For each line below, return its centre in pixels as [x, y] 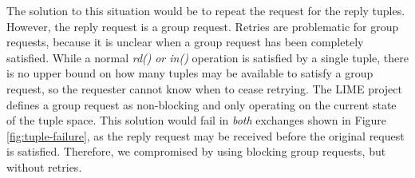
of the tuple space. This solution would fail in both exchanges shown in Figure [197, 120]
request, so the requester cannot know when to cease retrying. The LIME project [204, 88]
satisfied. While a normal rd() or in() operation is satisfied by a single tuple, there [207, 57]
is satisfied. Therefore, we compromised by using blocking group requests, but [196, 151]
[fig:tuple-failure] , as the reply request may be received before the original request [206, 135]
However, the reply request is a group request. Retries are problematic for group [203, 26]
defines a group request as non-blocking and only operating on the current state [202, 104]
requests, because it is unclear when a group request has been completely [185, 42]
